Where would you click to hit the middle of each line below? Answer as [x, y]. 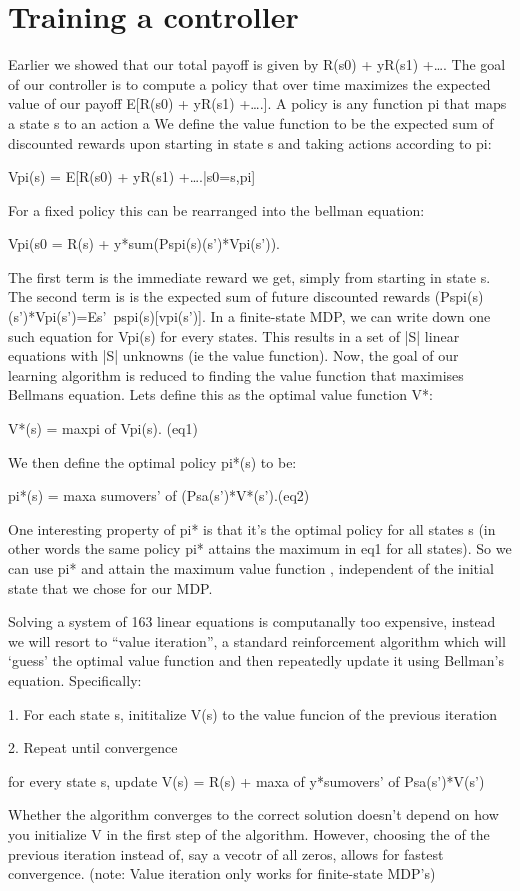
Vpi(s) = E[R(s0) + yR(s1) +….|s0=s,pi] [132, 176]
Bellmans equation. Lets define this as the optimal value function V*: [220, 394]
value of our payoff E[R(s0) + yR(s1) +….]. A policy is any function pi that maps [257, 103]
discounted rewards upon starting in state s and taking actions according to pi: [250, 142]
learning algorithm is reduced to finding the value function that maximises [236, 374]
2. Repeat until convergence [93, 747]
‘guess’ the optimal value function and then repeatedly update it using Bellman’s [256, 660]
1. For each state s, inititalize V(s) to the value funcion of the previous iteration [253, 713]
